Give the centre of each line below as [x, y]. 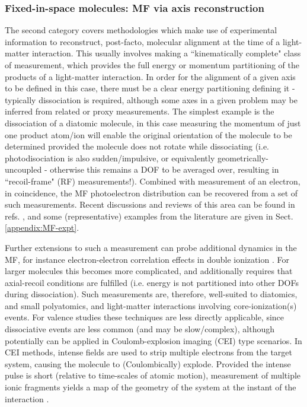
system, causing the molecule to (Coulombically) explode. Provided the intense [148, 363]
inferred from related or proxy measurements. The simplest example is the [140, 111]
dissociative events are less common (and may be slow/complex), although [140, 329]
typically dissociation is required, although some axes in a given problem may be [151, 99]
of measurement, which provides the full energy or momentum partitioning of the [152, 65]
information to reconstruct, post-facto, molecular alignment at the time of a [143, 41]
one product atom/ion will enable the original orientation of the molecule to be [148, 134]
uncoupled [23, 169]
